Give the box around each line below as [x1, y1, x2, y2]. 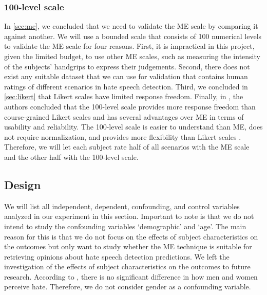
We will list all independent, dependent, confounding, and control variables [4, 200, 240, 211]
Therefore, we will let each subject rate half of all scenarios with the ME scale [4, 141, 250, 152]
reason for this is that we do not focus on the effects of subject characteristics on [4, 231, 258, 242]
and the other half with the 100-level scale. [4, 151, 139, 162]
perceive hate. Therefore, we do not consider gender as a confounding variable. [4, 281, 251, 292]
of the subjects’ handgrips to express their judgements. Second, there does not [4, 61, 250, 71]
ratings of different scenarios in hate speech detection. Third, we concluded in [4, 81, 248, 91]
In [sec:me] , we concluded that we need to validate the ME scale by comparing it [4, 21, 258, 31]
